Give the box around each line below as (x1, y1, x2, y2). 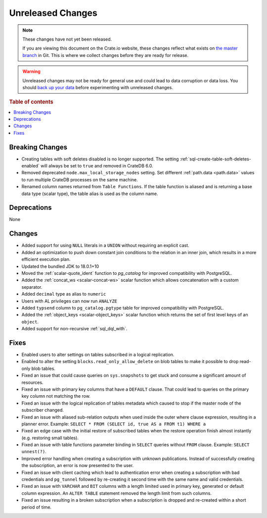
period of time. (21, 504, 52, 510)
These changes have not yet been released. (22, 36, 112, 42)
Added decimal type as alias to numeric (21, 291, 106, 297)
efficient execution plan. (21, 257, 71, 262)
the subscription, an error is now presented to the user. (21, 463, 134, 468)
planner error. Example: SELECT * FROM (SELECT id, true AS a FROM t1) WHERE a (21, 421, 206, 427)
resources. (21, 379, 44, 385)
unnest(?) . (21, 449, 46, 455)
